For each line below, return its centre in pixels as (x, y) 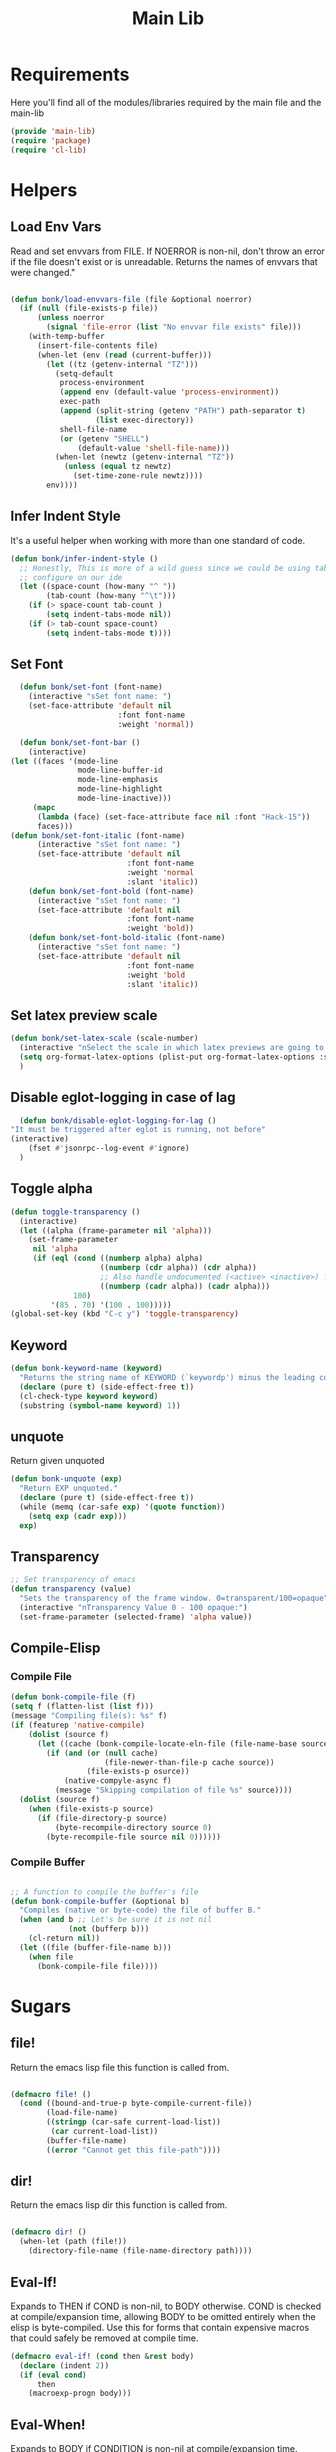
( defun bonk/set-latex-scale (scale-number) (104, 1038)
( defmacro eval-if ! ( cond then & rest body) (102, 2356)
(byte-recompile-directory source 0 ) (133, 1827)
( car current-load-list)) (104, 2132)
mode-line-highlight (120, 789)
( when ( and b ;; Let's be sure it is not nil (116, 1920)
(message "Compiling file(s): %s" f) (89, 1716)
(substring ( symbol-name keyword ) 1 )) (100, 1405)
